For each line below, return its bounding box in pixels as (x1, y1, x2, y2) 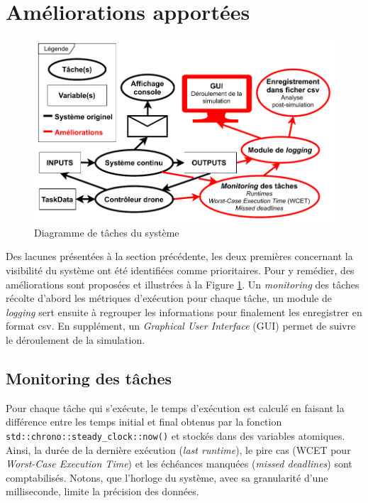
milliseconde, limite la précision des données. (6, 484, 199, 499)
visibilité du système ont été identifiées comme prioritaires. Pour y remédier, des (6, 262, 355, 277)
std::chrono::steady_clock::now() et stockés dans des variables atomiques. (6, 428, 345, 443)
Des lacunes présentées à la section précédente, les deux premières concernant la (6, 249, 353, 264)
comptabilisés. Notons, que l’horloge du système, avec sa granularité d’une (6, 470, 328, 485)
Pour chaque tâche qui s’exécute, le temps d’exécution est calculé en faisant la (6, 400, 345, 415)
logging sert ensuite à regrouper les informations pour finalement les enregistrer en (6, 304, 362, 319)
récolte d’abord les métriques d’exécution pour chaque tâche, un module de (6, 291, 332, 305)
